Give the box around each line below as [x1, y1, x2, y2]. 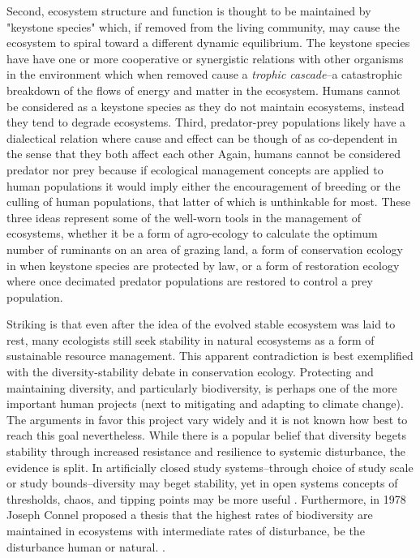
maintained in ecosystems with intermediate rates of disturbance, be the [6, 522, 365, 539]
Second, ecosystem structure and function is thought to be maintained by [6, 2, 371, 19]
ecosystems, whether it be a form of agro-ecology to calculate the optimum [6, 225, 378, 242]
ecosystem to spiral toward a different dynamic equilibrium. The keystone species [6, 34, 410, 51]
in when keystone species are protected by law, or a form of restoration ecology [6, 256, 400, 273]
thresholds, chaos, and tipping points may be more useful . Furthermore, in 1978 [6, 490, 406, 507]
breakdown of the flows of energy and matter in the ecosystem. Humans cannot [6, 81, 401, 98]
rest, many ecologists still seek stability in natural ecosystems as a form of [6, 331, 375, 348]
